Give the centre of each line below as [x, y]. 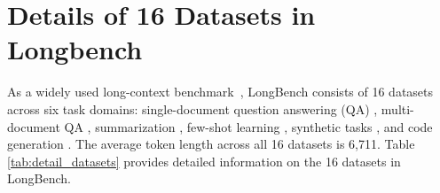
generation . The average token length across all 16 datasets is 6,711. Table [211, 144]
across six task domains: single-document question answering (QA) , [192, 108]
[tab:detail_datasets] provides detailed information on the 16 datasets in [204, 161]
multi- [397, 108]
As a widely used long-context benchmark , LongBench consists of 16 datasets [220, 92]
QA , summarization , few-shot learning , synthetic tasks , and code [248, 126]
